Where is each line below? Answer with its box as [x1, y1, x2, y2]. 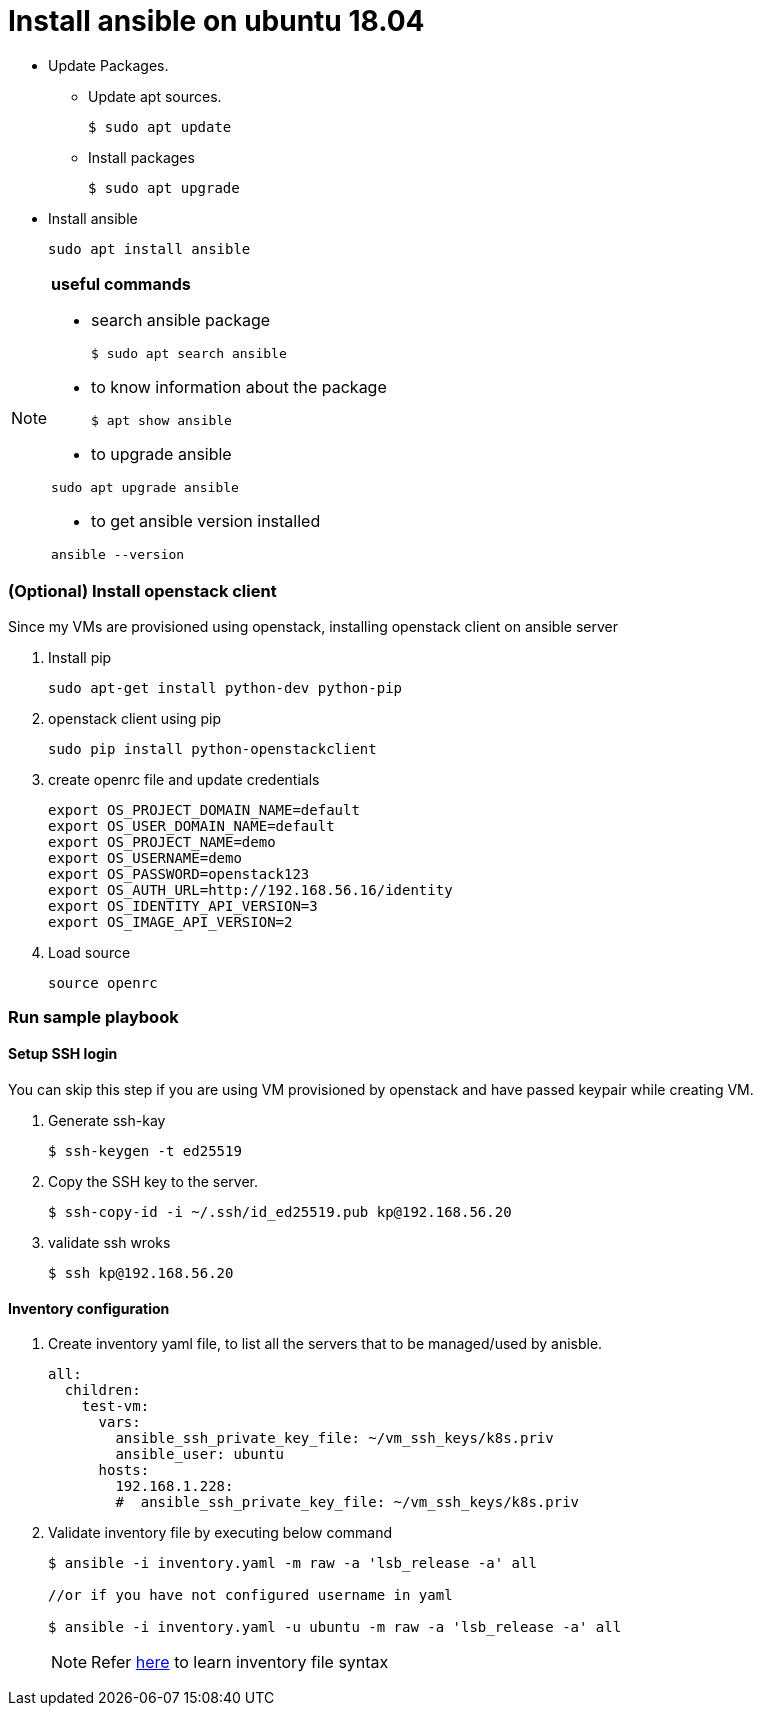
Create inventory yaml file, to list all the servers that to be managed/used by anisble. [48, 1335, 603, 1353]
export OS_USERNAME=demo [48, 849, 242, 866]
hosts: [98, 1462, 150, 1479]
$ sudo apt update [88, 118, 232, 135]
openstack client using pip [48, 709, 222, 727]
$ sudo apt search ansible [91, 345, 287, 361]
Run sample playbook [8, 1006, 179, 1027]
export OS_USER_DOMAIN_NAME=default [48, 817, 335, 834]
